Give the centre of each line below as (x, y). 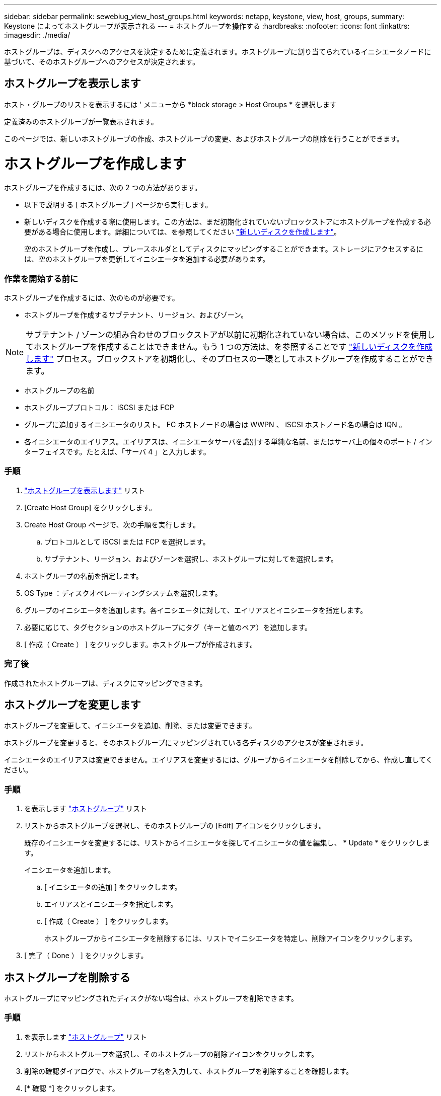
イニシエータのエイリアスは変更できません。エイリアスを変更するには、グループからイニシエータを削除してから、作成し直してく (218, 760)
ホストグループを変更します (72, 705)
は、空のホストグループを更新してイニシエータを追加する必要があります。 (147, 259)
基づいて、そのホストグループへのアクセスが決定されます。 (102, 62)
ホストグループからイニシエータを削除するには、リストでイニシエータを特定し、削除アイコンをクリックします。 (231, 938)
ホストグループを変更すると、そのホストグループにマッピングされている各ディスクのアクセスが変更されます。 (186, 743)
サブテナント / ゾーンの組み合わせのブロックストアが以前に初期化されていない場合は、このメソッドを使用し (231, 335)
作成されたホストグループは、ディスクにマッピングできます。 (105, 683)
